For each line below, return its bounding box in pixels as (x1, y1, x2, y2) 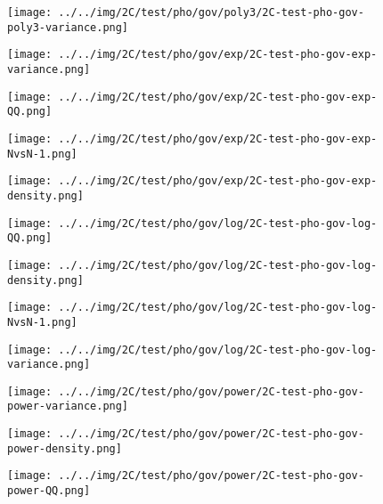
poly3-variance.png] (7, 20, 129, 34)
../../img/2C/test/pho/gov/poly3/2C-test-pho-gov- (58, 6, 364, 19)
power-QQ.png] (7, 484, 91, 498)
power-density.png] (7, 442, 122, 455)
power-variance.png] (7, 400, 129, 413)
